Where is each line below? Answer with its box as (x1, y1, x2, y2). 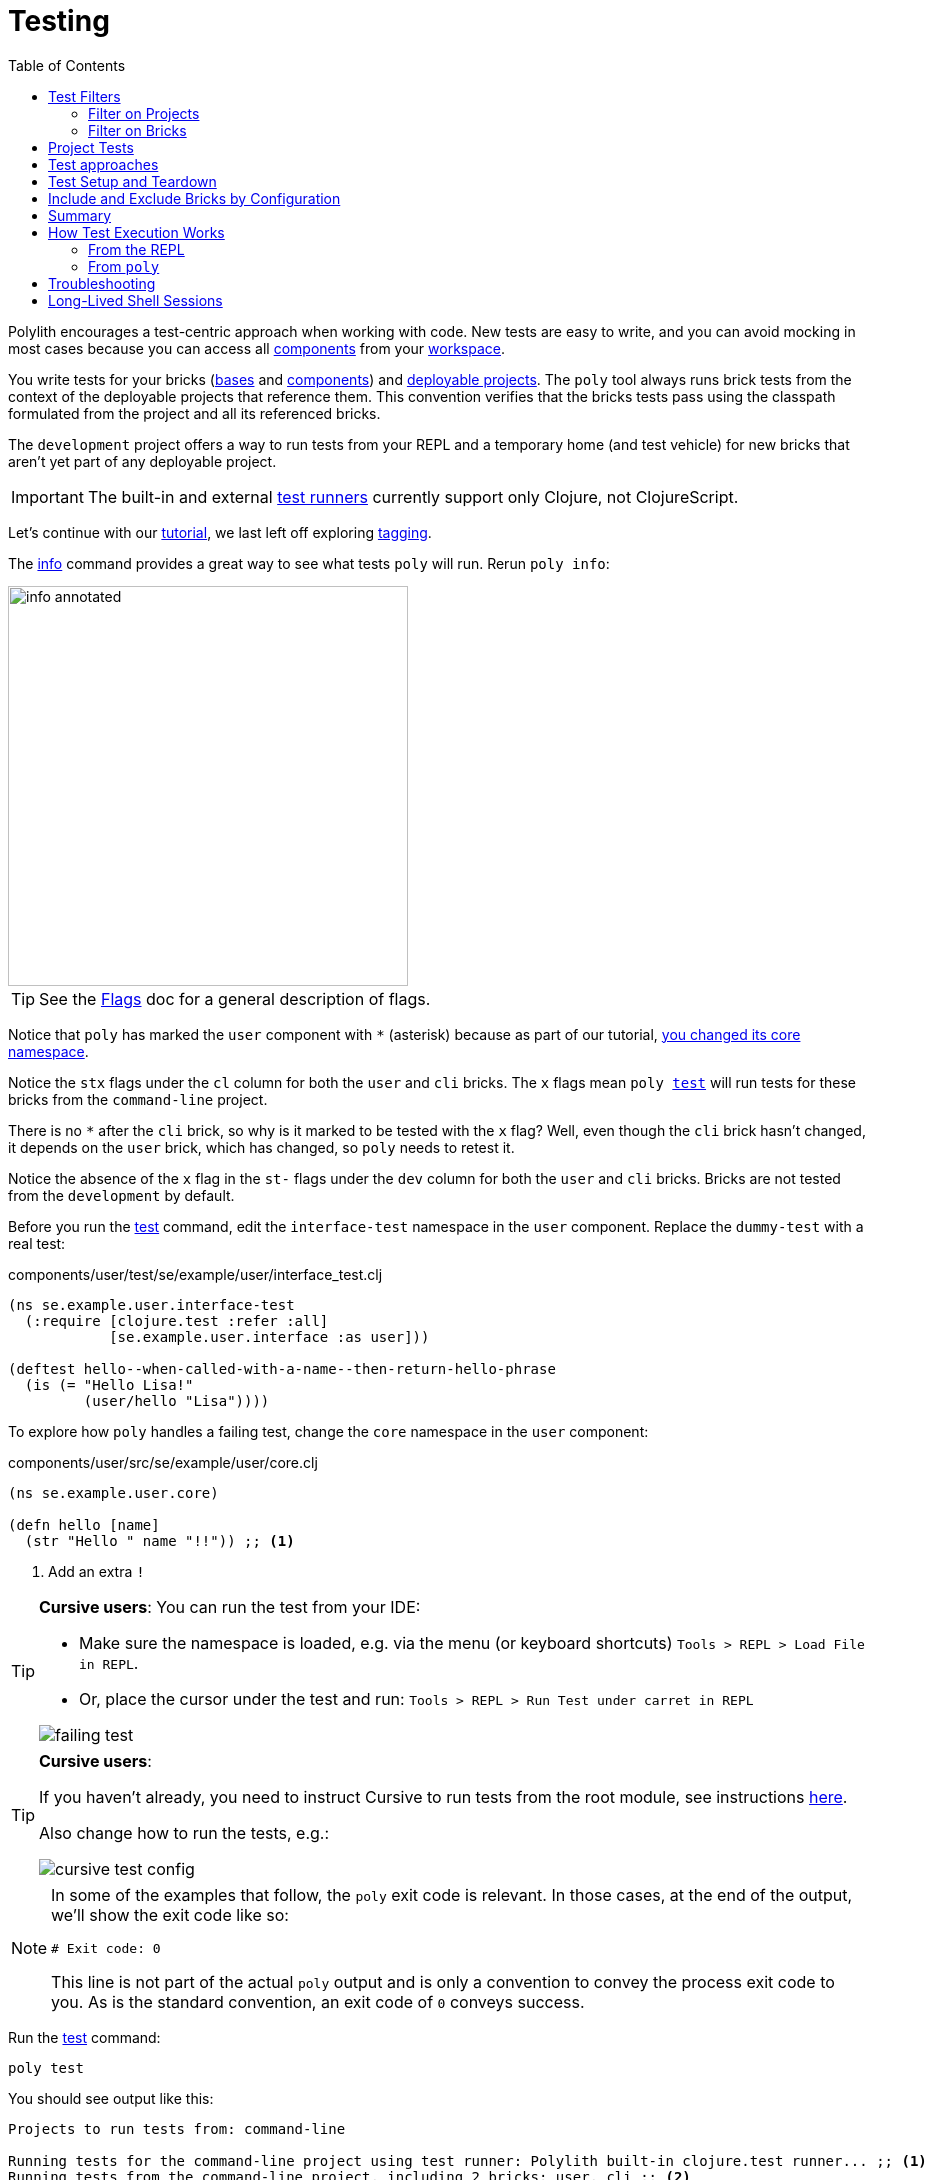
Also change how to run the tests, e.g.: (39, 1822, 330, 1843)
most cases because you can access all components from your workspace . (8, 339, 506, 357)
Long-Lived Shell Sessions (48, 291, 223, 309)
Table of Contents (8, 56, 126, 74)
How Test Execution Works (48, 223, 225, 241)
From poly (88, 257, 160, 275)
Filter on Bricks (88, 121, 187, 139)
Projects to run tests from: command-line (8, 2120, 346, 2137)
